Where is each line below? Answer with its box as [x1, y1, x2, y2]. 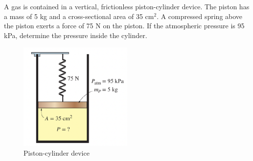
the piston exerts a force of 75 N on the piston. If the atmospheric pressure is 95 [4, 20, 245, 31]
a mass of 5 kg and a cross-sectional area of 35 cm [4, 11, 154, 21]
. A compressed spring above [157, 11, 243, 21]
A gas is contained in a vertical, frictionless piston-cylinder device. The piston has [4, 1, 250, 12]
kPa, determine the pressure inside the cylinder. [4, 30, 147, 40]
